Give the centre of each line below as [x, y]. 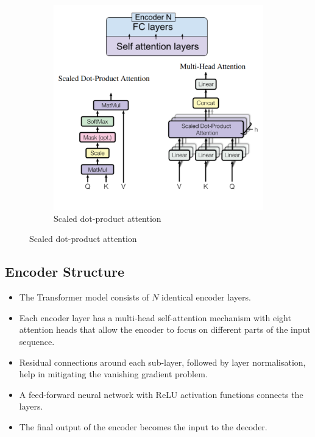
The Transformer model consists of [84, 297]
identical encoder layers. [206, 297]
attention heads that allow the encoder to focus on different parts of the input [165, 329]
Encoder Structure [65, 272]
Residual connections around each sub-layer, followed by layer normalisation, [162, 362]
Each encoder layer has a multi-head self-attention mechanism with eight [155, 317]
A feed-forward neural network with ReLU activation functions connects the [161, 394]
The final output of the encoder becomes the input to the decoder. [143, 427]
